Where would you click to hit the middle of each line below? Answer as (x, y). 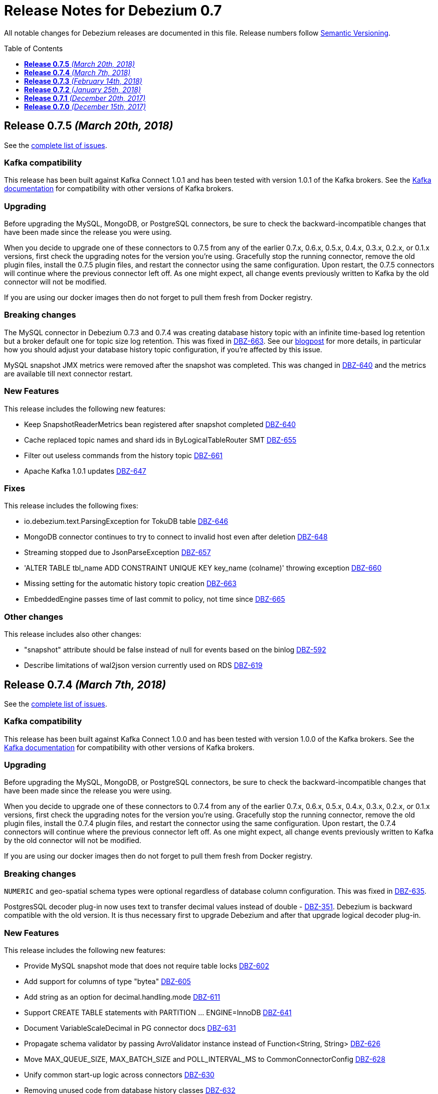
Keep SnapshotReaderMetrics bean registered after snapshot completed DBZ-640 (160, 424)
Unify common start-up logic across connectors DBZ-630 (119, 1074)
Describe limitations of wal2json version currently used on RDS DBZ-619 (143, 665)
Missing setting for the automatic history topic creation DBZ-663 (130, 584)
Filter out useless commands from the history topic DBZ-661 (124, 455)
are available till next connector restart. (68, 373)
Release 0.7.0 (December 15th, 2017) (85, 106)
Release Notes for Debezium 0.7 (113, 11)
